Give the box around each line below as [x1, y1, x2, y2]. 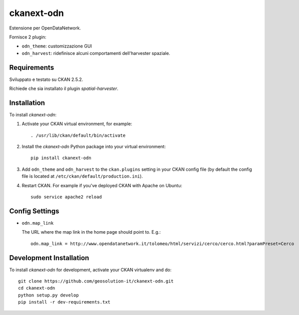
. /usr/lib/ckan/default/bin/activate [30, 132, 126, 138]
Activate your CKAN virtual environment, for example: [21, 121, 132, 127]
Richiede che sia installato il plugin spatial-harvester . [9, 85, 118, 92]
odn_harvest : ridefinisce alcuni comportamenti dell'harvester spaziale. [21, 50, 170, 56]
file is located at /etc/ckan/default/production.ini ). [21, 173, 143, 179]
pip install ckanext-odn [30, 155, 91, 161]
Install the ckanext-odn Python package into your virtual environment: [21, 144, 166, 150]
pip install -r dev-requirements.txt [18, 300, 111, 305]
